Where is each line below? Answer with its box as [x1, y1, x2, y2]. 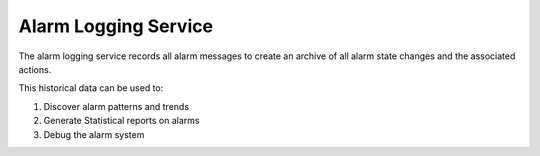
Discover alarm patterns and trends [43, 100, 190, 112]
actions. [18, 63, 52, 75]
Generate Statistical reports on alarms [43, 115, 200, 127]
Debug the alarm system [43, 128, 145, 140]
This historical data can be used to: [18, 82, 164, 94]
